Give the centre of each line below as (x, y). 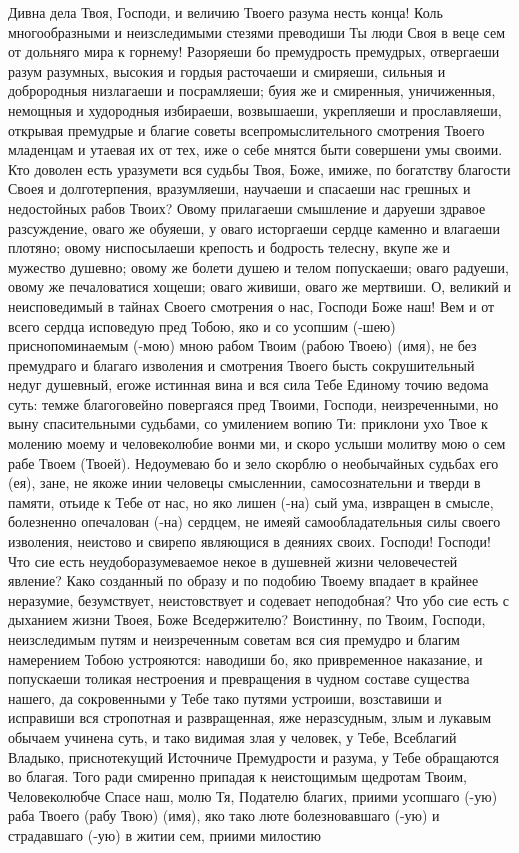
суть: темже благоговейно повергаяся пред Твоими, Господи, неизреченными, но (253, 403)
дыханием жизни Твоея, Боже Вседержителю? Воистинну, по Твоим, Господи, (247, 619)
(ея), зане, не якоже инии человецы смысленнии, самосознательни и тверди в (244, 482)
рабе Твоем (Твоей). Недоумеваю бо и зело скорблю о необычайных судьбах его (253, 462)
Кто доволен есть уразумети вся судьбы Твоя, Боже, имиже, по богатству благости (259, 168)
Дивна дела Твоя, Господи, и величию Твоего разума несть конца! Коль (225, 12)
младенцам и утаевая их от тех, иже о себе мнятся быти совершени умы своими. (255, 149)
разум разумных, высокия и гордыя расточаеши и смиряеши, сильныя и (227, 70)
